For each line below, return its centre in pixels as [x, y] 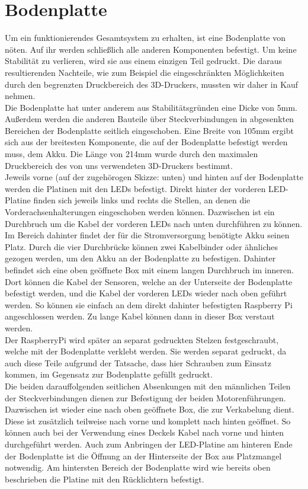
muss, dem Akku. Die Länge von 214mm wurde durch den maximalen [131, 154]
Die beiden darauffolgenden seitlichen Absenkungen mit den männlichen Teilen [148, 386]
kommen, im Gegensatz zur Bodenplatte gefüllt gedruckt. [109, 374]
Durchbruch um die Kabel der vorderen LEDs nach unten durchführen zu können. [154, 223]
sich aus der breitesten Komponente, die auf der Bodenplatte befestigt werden [146, 142]
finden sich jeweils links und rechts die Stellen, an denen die [142, 200]
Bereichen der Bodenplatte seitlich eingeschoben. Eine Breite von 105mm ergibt [149, 130]
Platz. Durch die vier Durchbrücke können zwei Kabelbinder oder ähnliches [141, 246]
